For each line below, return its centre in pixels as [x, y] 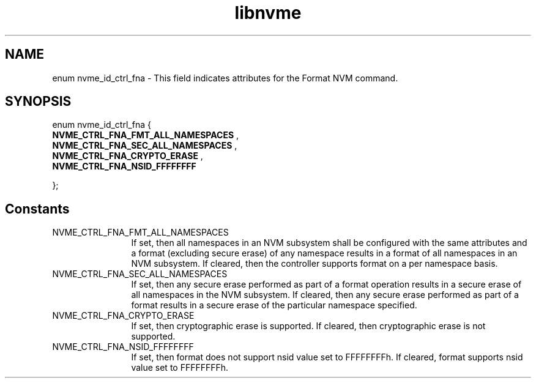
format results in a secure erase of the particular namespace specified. [274, 305]
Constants [37, 209]
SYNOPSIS [38, 102]
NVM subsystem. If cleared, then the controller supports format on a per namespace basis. [315, 264]
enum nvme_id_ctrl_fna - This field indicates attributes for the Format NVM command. [225, 78]
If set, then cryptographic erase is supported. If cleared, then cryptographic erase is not [308, 326]
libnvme [268, 13]
